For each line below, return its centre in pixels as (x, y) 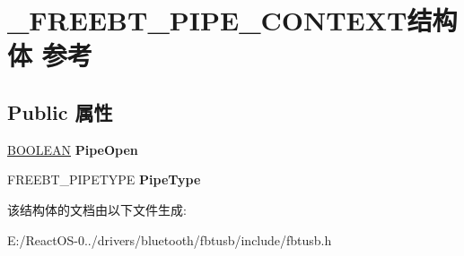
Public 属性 (60, 111)
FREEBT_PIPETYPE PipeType (104, 179)
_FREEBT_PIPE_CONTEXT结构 (232, 20)
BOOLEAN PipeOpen (73, 149)
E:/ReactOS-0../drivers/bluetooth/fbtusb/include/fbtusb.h (170, 239)
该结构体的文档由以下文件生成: (97, 209)
